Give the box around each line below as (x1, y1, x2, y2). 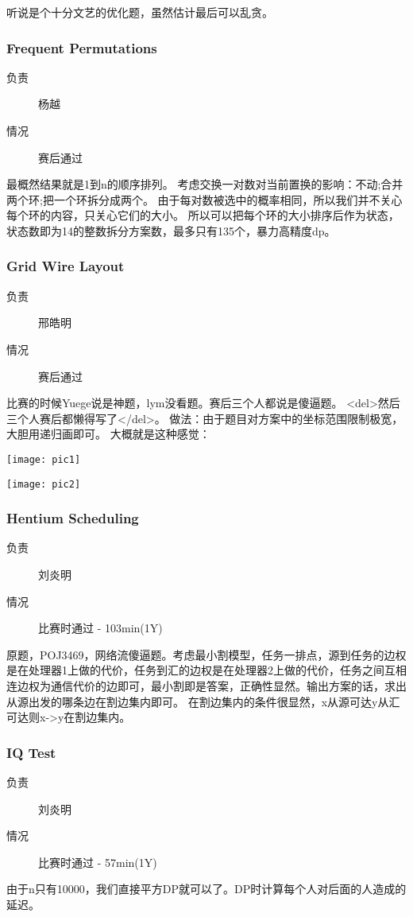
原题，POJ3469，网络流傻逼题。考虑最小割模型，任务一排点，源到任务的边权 (6, 646, 407, 662)
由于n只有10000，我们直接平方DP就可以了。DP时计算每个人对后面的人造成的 (6, 880, 407, 897)
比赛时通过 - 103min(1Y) (38, 620, 163, 636)
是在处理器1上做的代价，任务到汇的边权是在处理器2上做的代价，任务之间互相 (6, 662, 407, 678)
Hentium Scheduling (6, 508, 139, 528)
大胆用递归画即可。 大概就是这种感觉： (6, 425, 210, 442)
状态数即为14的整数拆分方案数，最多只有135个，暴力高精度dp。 (6, 222, 336, 239)
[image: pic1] (6, 453, 81, 465)
